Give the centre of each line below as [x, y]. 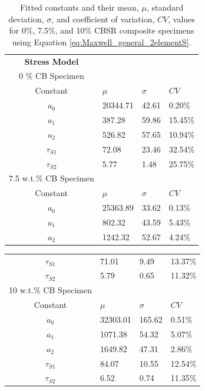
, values [181, 19]
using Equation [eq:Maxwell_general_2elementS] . [102, 42]
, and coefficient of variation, [103, 19]
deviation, [26, 19]
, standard [165, 7]
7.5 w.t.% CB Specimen [52, 178]
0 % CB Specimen [52, 76]
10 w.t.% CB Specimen [50, 290]
